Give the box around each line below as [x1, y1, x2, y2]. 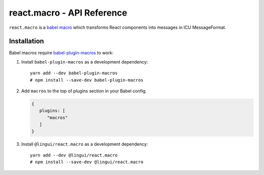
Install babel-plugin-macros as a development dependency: [21, 59, 148, 65]
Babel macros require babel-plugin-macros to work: [9, 50, 114, 56]
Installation [9, 37, 44, 45]
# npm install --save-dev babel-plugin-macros [30, 77, 144, 83]
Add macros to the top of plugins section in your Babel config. [21, 88, 147, 94]
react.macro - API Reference [9, 7, 128, 18]
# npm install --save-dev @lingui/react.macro [30, 159, 144, 165]
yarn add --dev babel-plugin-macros [30, 70, 118, 76]
